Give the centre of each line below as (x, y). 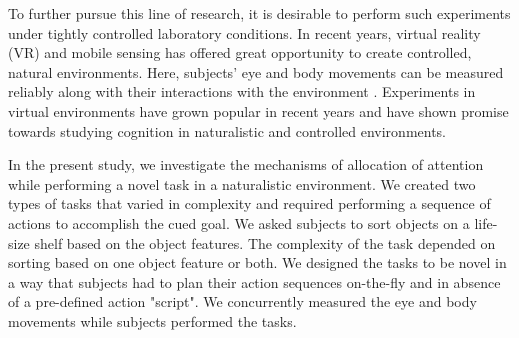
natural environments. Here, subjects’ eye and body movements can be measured (256, 71)
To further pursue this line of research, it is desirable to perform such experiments (259, 13)
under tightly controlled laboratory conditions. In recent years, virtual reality (244, 32)
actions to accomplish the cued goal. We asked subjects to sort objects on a (239, 222)
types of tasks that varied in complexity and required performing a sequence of (249, 203)
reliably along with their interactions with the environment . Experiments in (242, 91)
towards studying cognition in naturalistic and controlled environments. (227, 130)
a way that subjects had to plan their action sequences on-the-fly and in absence (254, 281)
